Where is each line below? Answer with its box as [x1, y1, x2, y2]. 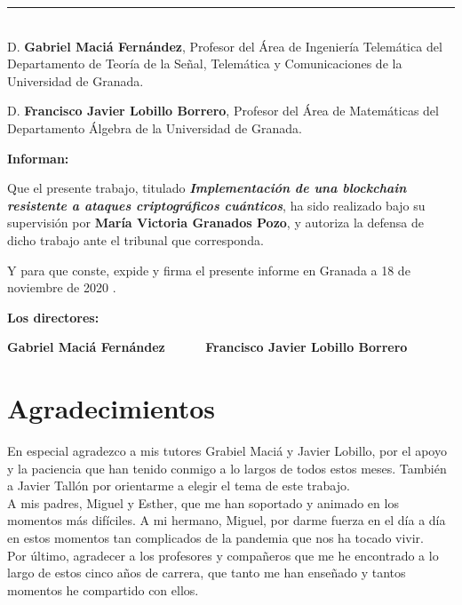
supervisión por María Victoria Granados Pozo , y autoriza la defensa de [7, 213, 424, 232]
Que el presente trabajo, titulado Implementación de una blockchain [7, 179, 407, 197]
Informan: [7, 148, 69, 167]
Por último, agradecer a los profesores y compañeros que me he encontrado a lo [7, 545, 439, 564]
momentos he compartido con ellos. [7, 580, 199, 599]
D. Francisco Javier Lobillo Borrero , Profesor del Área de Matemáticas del [7, 101, 439, 120]
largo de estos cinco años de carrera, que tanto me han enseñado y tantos [7, 563, 406, 582]
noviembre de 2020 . [7, 278, 116, 297]
